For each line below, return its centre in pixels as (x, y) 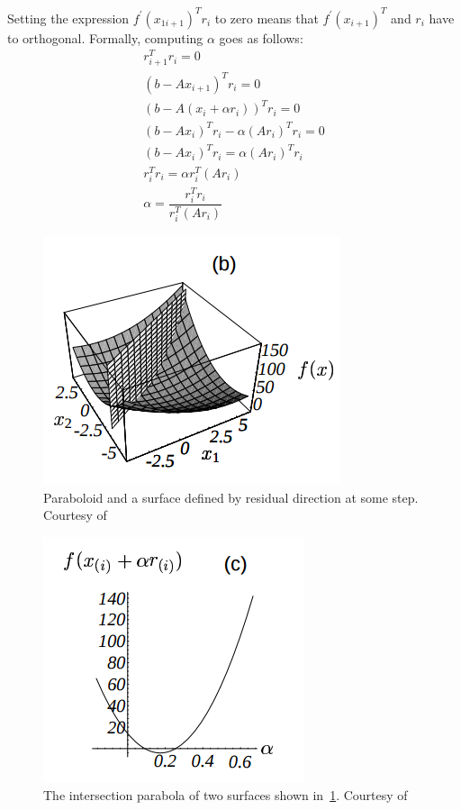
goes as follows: (261, 37)
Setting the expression (68, 18)
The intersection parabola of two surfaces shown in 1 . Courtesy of (226, 794)
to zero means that (267, 18)
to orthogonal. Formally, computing (105, 37)
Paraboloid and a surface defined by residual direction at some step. (231, 497)
